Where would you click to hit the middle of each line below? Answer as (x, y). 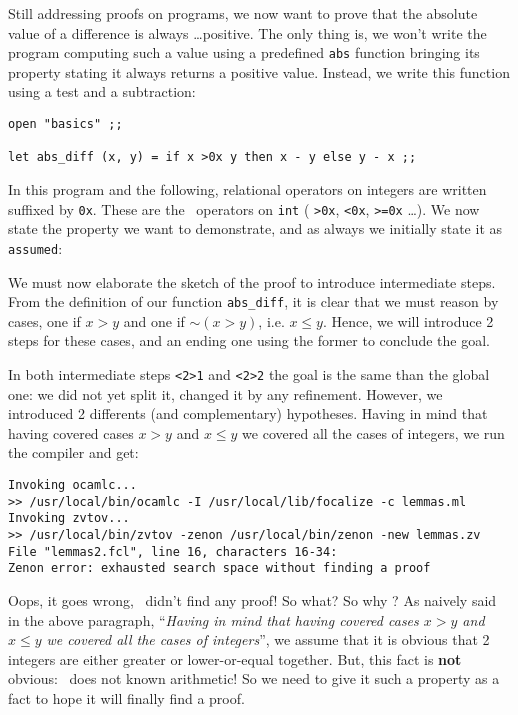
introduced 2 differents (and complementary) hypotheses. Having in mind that (248, 413)
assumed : (35, 247)
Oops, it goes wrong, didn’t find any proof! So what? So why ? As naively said (252, 599)
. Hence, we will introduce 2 (408, 320)
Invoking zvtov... (69, 518)
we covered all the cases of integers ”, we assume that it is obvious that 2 (268, 639)
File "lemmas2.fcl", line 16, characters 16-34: (173, 551)
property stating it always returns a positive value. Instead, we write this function (259, 71)
